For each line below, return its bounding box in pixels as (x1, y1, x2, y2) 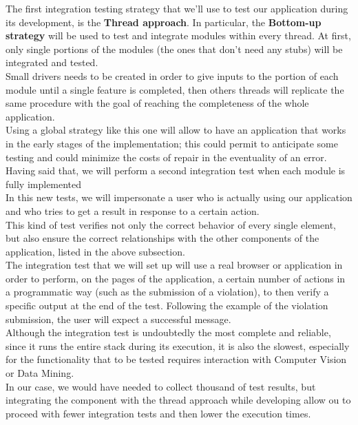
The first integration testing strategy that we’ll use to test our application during (6, 1, 348, 15)
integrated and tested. (6, 55, 98, 70)
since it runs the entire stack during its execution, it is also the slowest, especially (6, 338, 350, 353)
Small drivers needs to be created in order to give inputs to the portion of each (6, 68, 339, 83)
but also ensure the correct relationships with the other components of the (6, 231, 319, 245)
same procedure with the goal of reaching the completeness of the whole (6, 96, 309, 110)
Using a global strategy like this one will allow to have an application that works (6, 123, 346, 137)
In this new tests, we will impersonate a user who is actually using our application (6, 190, 352, 205)
